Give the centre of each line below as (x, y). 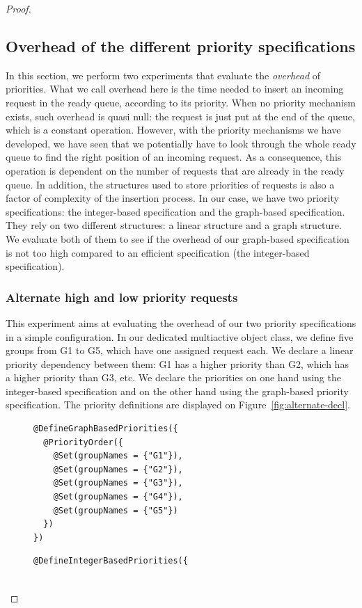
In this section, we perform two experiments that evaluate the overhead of (163, 75)
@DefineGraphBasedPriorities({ (106, 429)
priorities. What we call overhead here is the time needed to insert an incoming (175, 89)
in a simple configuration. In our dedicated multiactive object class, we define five (180, 336)
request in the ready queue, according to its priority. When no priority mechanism (181, 102)
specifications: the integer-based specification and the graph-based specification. (175, 211)
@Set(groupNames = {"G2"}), (118, 469)
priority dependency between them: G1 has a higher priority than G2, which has (177, 363)
